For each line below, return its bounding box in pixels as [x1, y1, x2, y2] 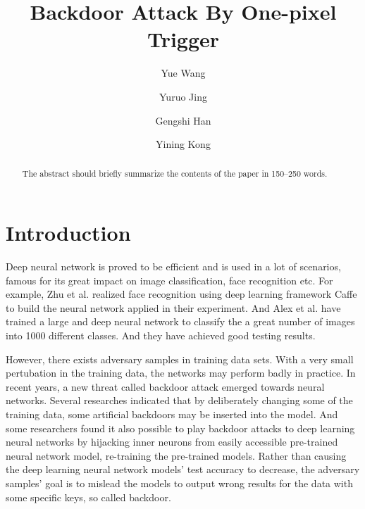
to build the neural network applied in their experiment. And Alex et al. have [6, 300, 341, 315]
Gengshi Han [155, 113, 211, 127]
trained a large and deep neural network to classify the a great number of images [6, 314, 355, 329]
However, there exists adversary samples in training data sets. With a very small [6, 351, 354, 366]
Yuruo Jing [159, 89, 207, 103]
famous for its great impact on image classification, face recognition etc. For [6, 272, 333, 287]
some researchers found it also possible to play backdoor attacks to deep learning [6, 420, 355, 435]
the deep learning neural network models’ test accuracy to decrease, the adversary [6, 462, 360, 477]
